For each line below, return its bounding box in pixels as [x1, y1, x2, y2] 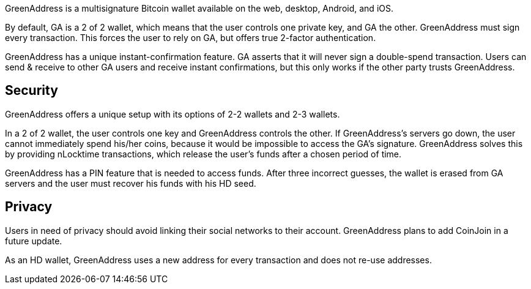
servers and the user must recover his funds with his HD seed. [5, 178, 256, 189]
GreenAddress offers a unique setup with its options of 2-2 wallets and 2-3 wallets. [5, 108, 340, 119]
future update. [5, 235, 62, 246]
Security [5, 83, 58, 99]
